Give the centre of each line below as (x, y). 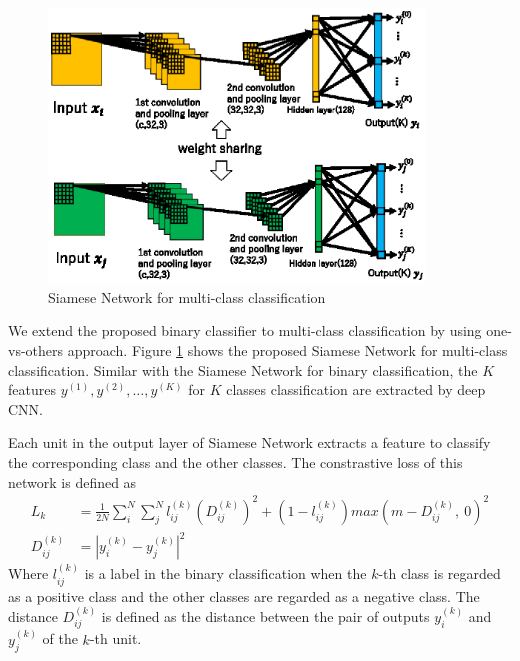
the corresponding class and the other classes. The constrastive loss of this (235, 462)
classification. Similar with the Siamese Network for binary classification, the (243, 369)
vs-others (36, 350)
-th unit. (115, 638)
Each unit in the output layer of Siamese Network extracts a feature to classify (249, 442)
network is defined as (72, 481)
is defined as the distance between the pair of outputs (265, 615)
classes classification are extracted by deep (356, 389)
